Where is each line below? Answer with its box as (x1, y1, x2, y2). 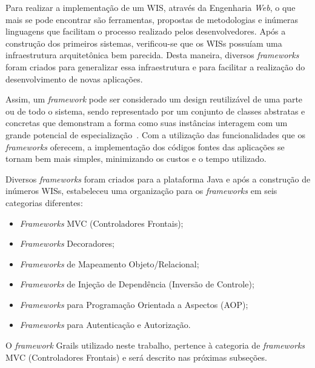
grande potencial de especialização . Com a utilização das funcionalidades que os (5, 128, 305, 141)
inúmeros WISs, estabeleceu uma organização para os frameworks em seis (5, 184, 277, 197)
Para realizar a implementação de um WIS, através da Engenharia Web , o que (5, 1, 296, 13)
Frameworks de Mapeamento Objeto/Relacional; (19, 257, 199, 270)
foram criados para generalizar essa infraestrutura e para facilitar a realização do (5, 60, 305, 73)
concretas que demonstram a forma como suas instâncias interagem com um (5, 116, 288, 129)
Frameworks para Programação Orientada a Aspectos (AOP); (19, 298, 248, 310)
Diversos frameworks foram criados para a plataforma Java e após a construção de (5, 172, 311, 185)
